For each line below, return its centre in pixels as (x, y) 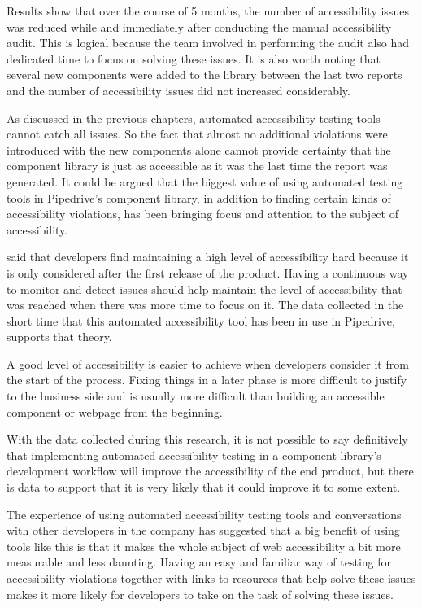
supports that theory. (59, 337)
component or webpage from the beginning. (115, 411)
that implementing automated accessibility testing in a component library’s (194, 455)
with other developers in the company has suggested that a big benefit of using (203, 530)
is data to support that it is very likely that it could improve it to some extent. (204, 487)
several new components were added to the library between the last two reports (204, 74)
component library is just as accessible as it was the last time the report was (197, 166)
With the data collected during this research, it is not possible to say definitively (207, 439)
